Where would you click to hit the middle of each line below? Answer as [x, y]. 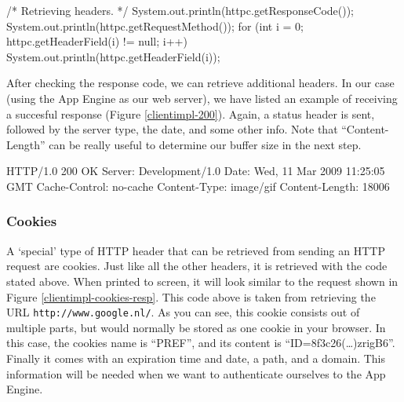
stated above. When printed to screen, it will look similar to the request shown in [202, 281]
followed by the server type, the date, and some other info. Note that [172, 129]
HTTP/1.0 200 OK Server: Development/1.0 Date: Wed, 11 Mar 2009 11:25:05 [196, 171]
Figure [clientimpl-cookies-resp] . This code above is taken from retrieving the [191, 296]
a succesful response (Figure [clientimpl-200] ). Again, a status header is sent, [191, 113]
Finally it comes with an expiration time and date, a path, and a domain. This [196, 358]
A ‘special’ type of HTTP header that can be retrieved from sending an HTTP [196, 250]
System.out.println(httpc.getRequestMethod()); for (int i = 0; [155, 26]
